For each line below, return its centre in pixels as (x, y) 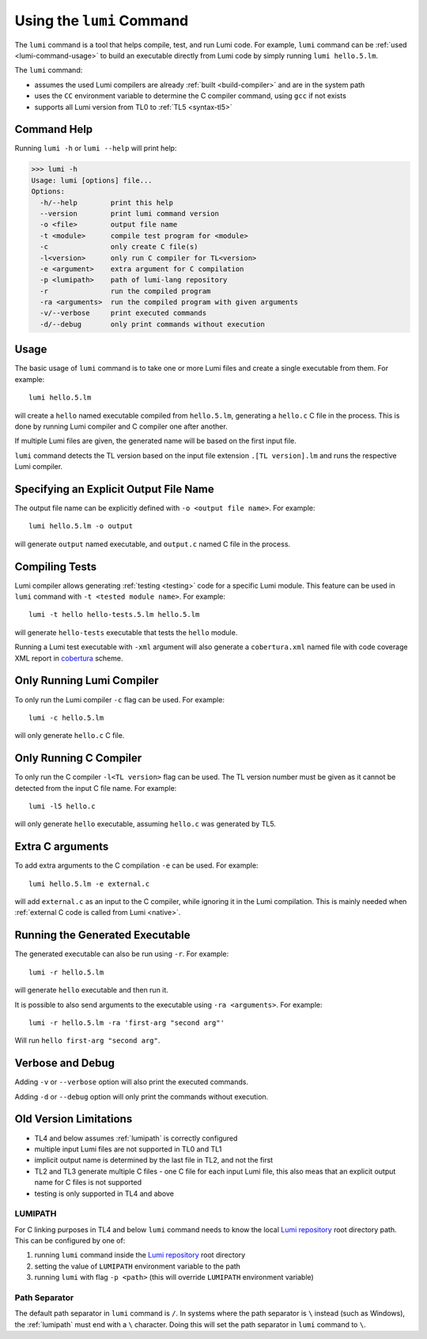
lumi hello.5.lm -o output (81, 526)
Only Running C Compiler (78, 758)
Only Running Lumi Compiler (87, 681)
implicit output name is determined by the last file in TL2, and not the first (154, 1160)
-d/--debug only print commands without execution (152, 324)
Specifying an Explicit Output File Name (115, 489)
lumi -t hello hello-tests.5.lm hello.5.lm (114, 615)
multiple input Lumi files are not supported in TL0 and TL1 (128, 1149)
